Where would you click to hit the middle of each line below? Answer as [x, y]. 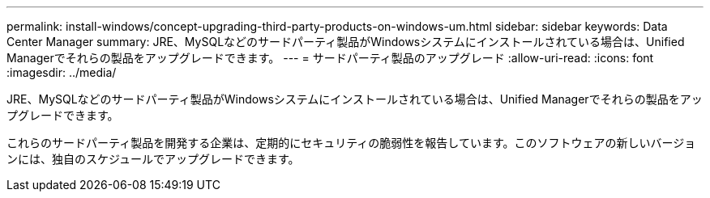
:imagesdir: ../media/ [62, 72]
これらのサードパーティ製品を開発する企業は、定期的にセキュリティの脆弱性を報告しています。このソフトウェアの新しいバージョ [351, 143]
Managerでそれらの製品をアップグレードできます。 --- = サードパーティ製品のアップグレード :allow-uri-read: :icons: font [330, 58]
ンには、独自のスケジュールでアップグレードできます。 [153, 159]
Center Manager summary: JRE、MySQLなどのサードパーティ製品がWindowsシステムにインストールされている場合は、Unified [346, 42]
